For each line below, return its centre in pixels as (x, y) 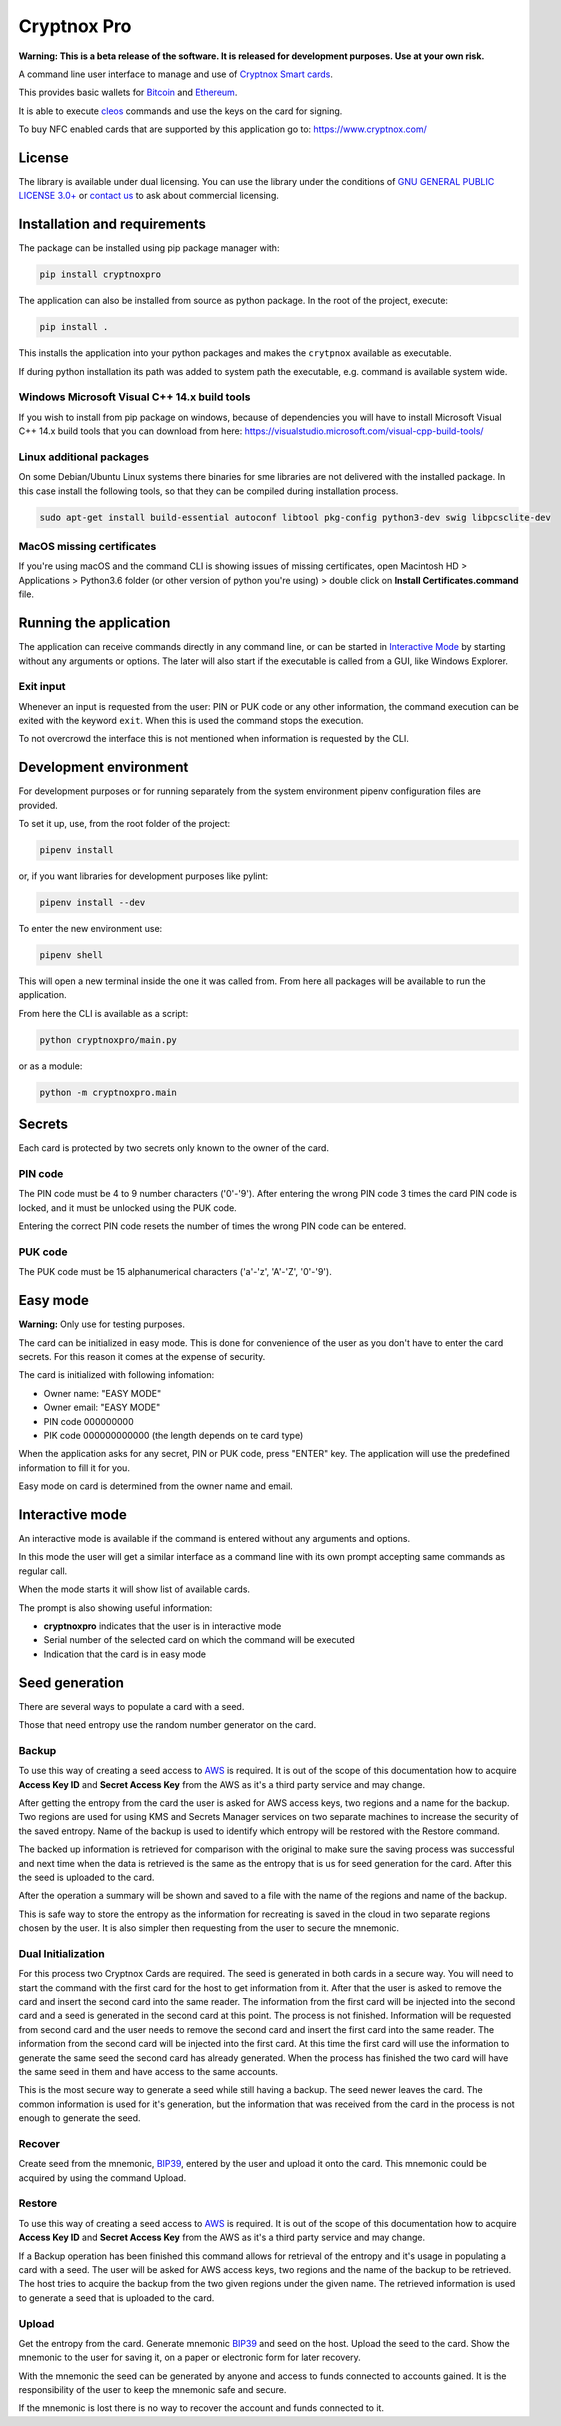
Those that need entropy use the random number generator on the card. (167, 1725)
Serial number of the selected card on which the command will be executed (199, 1640)
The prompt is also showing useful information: (115, 1607)
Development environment (103, 767)
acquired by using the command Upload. (102, 2177)
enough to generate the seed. (79, 2118)
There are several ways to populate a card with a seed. (131, 1706)
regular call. (43, 1571)
